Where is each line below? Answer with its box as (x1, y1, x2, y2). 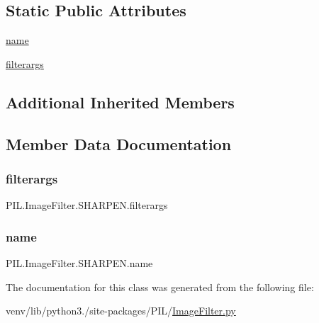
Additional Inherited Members (6, 91, 235, 113)
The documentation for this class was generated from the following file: (6, 279, 314, 294)
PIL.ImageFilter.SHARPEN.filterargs (6, 198, 168, 212)
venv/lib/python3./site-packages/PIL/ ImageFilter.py (6, 303, 236, 318)
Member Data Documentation (6, 132, 232, 154)
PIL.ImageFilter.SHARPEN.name (6, 255, 153, 270)
